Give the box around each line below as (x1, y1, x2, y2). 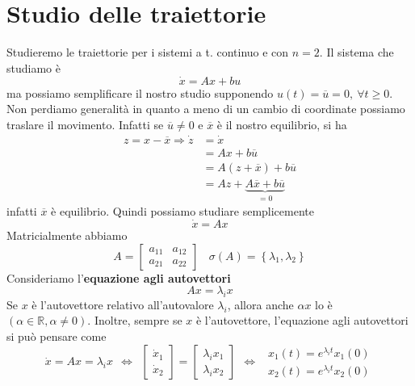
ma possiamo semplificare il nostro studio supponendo (6, 84, 274, 101)
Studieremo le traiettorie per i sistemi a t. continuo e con (6, 44, 289, 61)
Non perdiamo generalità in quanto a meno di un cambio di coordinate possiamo (6, 100, 405, 117)
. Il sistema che (319, 44, 394, 61)
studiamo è (6, 59, 61, 76)
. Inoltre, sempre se (87, 312, 182, 329)
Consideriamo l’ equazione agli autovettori (6, 269, 231, 286)
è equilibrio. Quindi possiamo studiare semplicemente (51, 203, 314, 220)
